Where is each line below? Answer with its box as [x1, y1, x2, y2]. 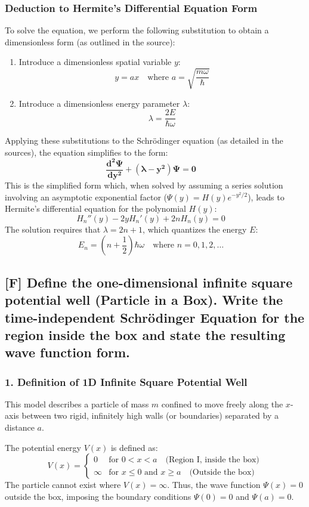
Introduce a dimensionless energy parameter [18, 97, 180, 109]
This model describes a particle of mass [5, 397, 149, 410]
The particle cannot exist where [5, 478, 121, 491]
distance [5, 421, 35, 434]
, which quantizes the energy [143, 222, 247, 235]
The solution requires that [5, 222, 101, 235]
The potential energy [5, 441, 81, 453]
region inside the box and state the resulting [5, 325, 286, 344]
